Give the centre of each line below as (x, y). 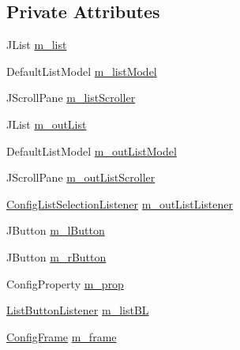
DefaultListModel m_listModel (82, 71)
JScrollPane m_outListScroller (81, 177)
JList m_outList (47, 124)
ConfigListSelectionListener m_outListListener (120, 203)
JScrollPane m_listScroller (71, 98)
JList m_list (37, 45)
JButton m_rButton (56, 256)
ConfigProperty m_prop (65, 283)
